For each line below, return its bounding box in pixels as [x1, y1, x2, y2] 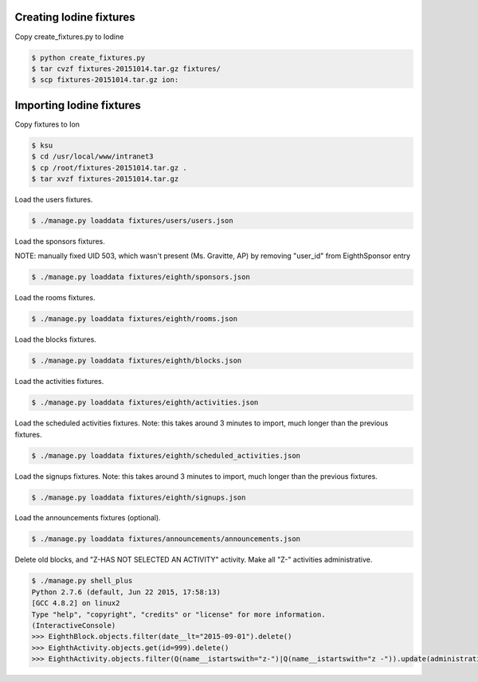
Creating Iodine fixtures [14, 10, 135, 24]
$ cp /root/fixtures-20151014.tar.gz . [31, 163, 187, 172]
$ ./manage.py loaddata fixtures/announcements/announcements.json [31, 535, 301, 543]
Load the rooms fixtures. [14, 293, 96, 303]
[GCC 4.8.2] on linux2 [31, 598, 120, 608]
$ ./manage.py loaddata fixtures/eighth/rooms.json [31, 315, 238, 323]
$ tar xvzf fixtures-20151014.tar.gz [31, 174, 179, 183]
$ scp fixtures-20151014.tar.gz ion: [31, 76, 179, 84]
